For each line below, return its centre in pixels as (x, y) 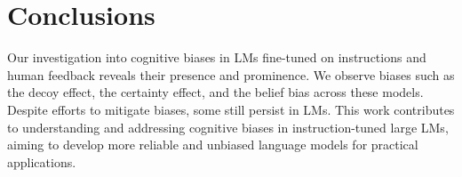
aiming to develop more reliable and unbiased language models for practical (213, 145)
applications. (42, 161)
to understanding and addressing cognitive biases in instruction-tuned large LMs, (228, 127)
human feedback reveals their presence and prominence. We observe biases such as (231, 74)
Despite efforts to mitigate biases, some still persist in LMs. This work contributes (231, 109)
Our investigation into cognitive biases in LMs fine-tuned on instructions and (217, 57)
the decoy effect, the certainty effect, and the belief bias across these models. (215, 92)
